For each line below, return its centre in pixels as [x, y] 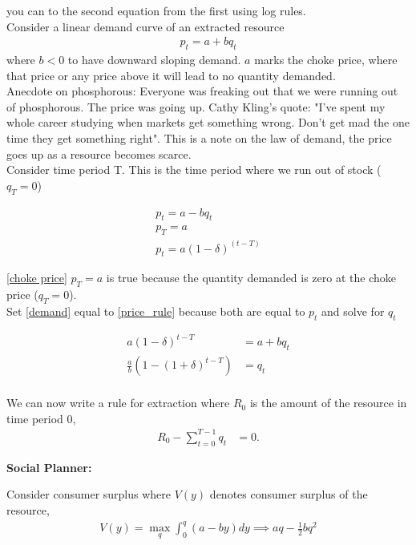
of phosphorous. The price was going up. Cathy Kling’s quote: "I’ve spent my [196, 106]
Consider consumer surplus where [89, 494]
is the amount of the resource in [328, 403]
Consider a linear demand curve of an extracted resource [145, 26]
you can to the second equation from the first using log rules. [156, 10]
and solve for [353, 311]
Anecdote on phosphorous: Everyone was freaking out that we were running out [202, 91]
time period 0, [41, 418]
